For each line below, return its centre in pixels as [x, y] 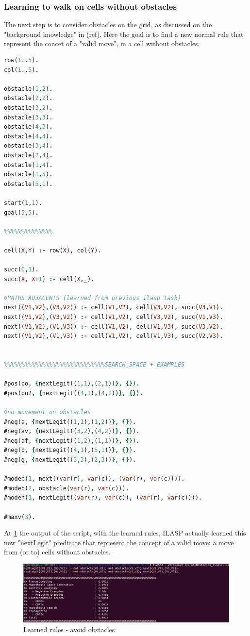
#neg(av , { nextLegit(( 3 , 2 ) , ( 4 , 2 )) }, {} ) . [72, 431]
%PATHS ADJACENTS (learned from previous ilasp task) [93, 298]
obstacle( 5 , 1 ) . [28, 184]
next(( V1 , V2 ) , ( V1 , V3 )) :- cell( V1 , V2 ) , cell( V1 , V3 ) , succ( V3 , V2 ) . [114, 326]
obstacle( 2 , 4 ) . [28, 155]
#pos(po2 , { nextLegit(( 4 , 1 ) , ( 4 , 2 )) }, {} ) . [74, 393]
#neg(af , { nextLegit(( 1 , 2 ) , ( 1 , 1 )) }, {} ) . [72, 441]
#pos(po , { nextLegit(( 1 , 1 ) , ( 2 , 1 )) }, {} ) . [72, 384]
